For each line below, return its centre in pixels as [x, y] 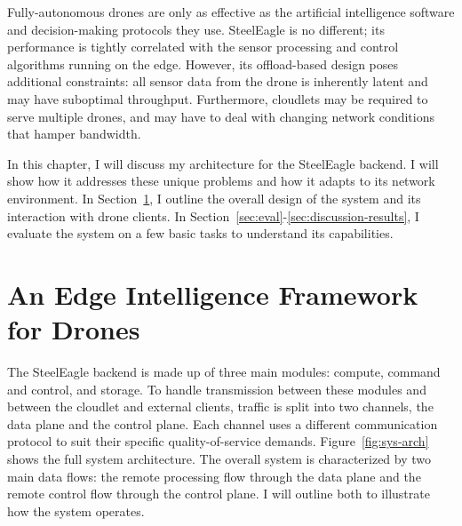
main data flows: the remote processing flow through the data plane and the [214, 476]
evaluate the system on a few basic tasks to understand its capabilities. [200, 233]
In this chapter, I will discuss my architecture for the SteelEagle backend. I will [223, 163]
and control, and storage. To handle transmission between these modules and [217, 389]
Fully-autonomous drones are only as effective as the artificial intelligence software [231, 12]
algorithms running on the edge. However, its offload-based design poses [203, 64]
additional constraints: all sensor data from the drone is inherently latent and [218, 81]
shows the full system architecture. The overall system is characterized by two [219, 458]
